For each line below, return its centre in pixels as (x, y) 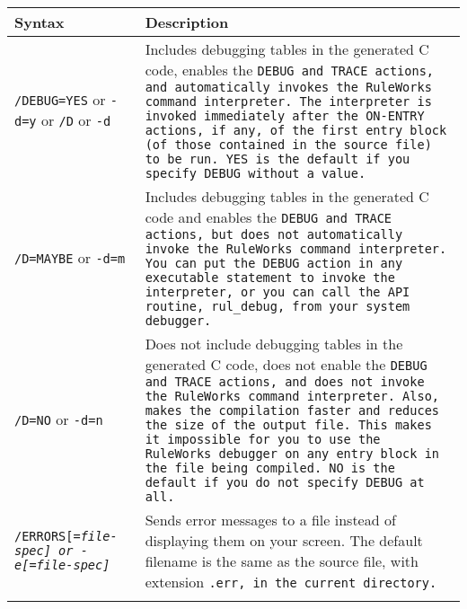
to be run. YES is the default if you (278, 159)
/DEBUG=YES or (60, 99)
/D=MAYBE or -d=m (70, 257)
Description (187, 22)
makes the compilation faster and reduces (292, 410)
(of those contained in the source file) (288, 145)
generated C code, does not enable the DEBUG (286, 364)
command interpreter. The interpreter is (288, 101)
